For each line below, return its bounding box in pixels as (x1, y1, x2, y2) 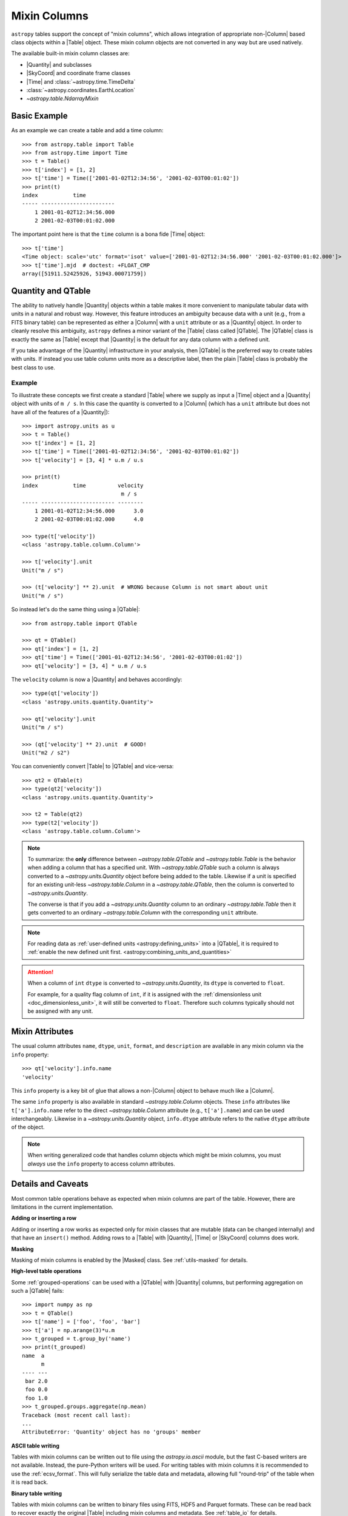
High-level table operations (11, 1267, 82, 1275)
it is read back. (11, 1478, 49, 1486)
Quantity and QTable (11, 286, 91, 296)
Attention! (27, 968, 54, 976)
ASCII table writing (11, 1442, 60, 1449)
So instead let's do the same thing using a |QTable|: (11, 606, 140, 613)
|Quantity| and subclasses (26, 61, 92, 68)
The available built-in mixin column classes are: (11, 50, 130, 57)
